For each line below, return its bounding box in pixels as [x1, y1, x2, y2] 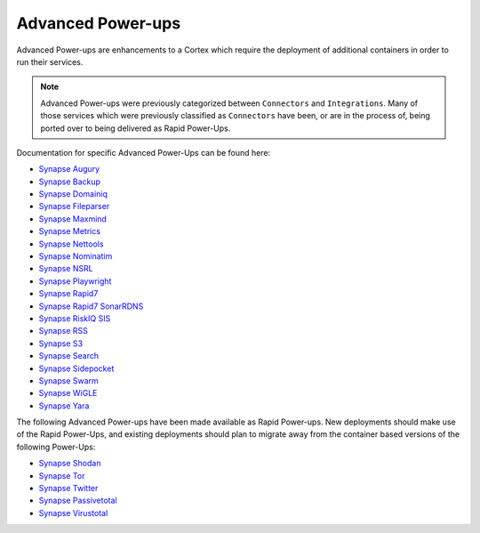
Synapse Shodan [38, 458, 101, 469]
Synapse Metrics [38, 226, 101, 237]
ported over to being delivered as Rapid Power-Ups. [40, 123, 231, 133]
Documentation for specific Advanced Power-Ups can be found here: [16, 147, 271, 157]
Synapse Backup [38, 176, 101, 187]
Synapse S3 [38, 338, 84, 349]
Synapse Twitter [38, 483, 99, 494]
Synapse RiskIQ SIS [38, 312, 111, 324]
